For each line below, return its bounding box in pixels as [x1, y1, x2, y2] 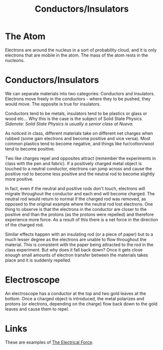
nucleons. [5, 57, 25, 63]
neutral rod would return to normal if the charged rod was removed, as [5, 196, 146, 202]
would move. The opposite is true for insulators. [5, 101, 101, 107]
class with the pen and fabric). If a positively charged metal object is [5, 160, 142, 166]
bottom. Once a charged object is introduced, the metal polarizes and [5, 295, 145, 301]
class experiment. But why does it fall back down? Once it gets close [5, 247, 143, 252]
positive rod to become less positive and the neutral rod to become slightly [5, 171, 155, 177]
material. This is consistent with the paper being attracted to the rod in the [5, 242, 154, 247]
